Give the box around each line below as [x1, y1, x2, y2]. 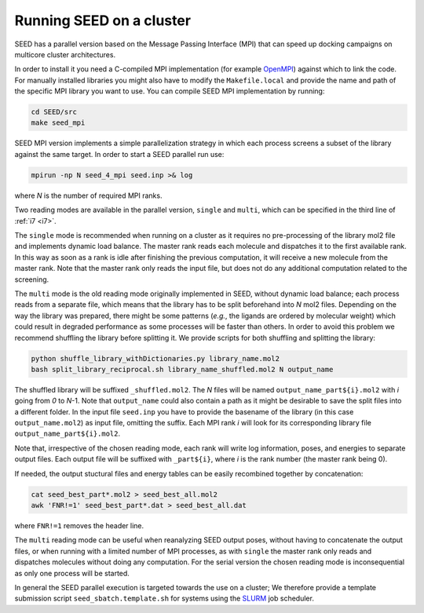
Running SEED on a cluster [14, 12, 192, 29]
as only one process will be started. [14, 568, 130, 578]
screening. [14, 275, 49, 284]
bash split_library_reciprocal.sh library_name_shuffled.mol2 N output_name [31, 365, 334, 374]
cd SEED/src [31, 108, 78, 117]
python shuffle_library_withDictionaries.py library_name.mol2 [31, 354, 280, 363]
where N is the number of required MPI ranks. [14, 191, 163, 200]
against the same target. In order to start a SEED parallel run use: [14, 149, 225, 159]
